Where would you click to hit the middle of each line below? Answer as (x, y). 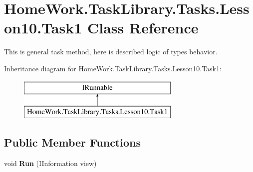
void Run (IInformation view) (50, 163)
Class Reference (143, 28)
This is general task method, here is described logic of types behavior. (111, 52)
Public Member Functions (72, 142)
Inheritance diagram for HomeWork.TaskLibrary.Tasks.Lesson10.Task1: (113, 68)
